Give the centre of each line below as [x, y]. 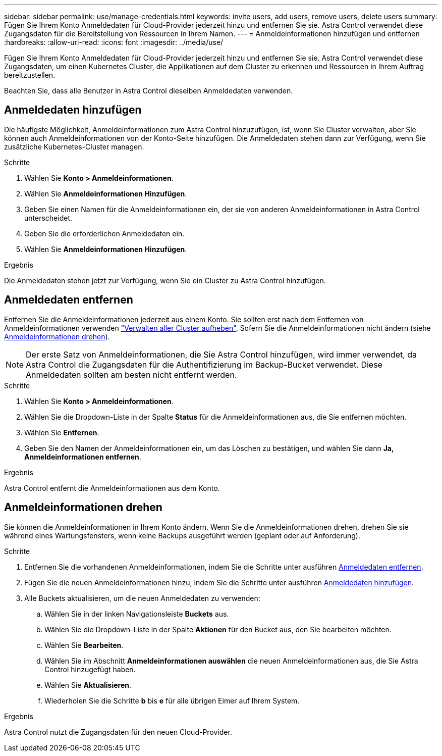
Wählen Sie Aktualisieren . [88, 685]
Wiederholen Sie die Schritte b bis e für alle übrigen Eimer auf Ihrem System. [172, 700]
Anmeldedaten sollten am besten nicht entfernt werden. [131, 374]
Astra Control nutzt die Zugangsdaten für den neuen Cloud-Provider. [118, 732]
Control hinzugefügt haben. [90, 669]
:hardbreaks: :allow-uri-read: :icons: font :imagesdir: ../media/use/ [114, 42]
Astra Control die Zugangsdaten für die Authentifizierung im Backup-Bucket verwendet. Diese [204, 364]
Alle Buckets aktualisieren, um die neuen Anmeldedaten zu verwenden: [142, 598]
